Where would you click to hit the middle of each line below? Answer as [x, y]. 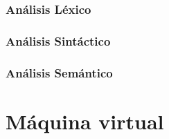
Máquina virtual [85, 121]
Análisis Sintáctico [58, 40]
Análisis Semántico [59, 72]
